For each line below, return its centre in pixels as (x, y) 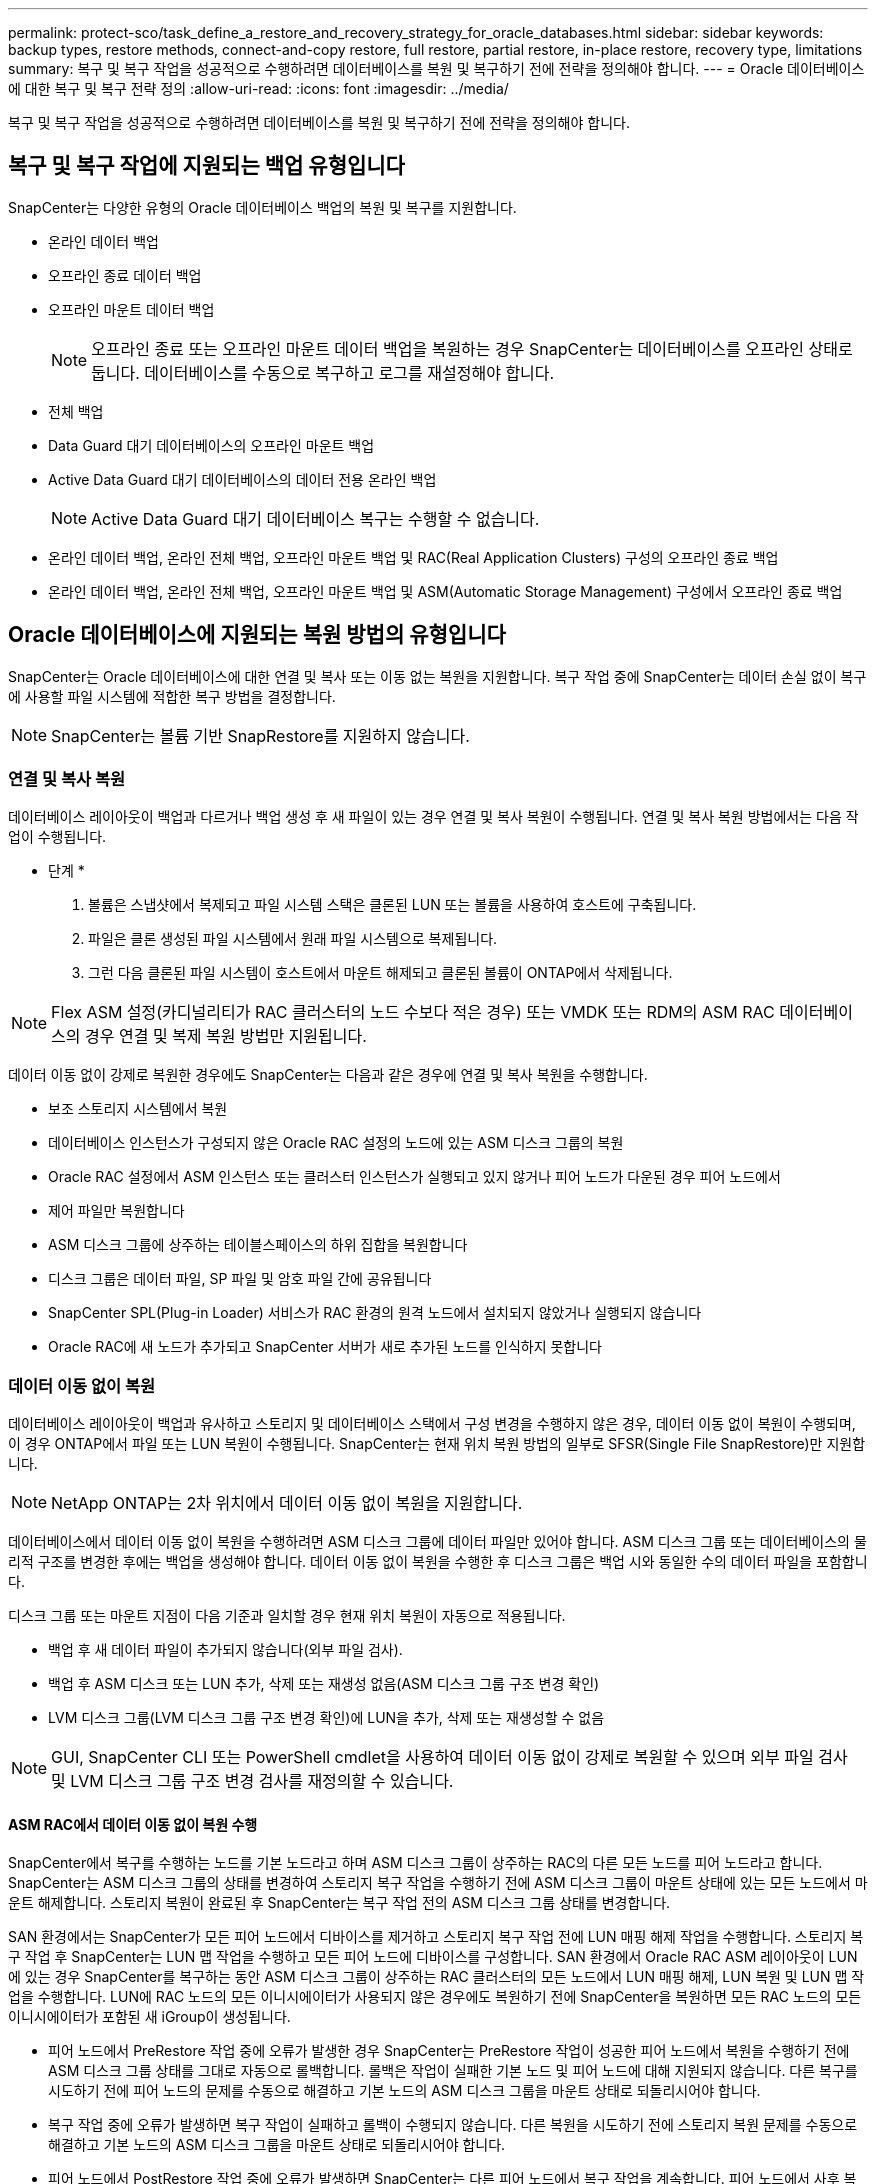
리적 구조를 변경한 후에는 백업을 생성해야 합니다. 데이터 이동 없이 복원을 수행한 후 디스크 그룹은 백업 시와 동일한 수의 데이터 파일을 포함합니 (438, 1562)
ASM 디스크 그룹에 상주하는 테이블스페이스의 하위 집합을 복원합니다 (258, 1245)
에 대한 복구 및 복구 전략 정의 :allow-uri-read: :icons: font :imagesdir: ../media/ (258, 88)
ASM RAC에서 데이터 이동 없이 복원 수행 (133, 1824)
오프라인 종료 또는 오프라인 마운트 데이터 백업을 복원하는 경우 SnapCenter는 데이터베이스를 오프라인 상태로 (472, 348)
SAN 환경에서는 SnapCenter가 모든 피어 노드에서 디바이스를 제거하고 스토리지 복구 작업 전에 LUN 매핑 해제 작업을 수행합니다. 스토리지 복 (436, 1937)
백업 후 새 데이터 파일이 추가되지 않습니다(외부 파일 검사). (225, 1650)
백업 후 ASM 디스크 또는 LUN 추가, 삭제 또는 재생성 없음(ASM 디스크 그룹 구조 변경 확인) (324, 1684)
